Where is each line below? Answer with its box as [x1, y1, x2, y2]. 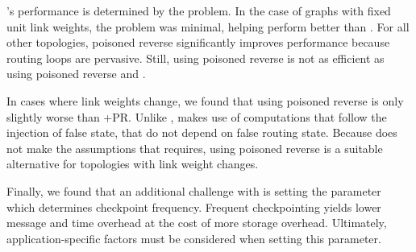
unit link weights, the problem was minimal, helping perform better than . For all [6, 18, 410, 35]
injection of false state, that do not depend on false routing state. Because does [6, 124, 397, 141]
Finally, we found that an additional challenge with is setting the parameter [6, 182, 381, 199]
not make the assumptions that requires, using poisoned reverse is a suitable [6, 139, 383, 156]
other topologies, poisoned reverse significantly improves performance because [6, 34, 390, 51]
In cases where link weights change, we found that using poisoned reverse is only [6, 92, 404, 109]
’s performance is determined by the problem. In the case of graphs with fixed [6, 2, 391, 19]
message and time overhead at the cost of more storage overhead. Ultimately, [6, 214, 387, 231]
